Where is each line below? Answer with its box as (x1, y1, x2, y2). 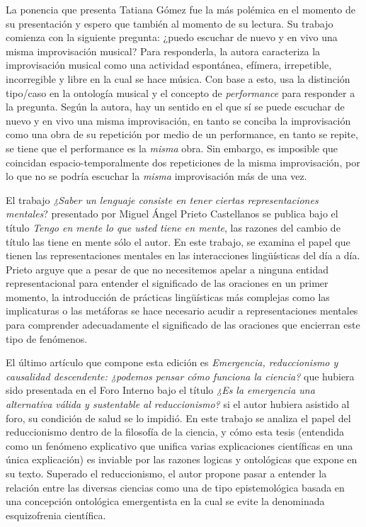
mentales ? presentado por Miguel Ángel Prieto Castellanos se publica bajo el (6, 206, 338, 221)
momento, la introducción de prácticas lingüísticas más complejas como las (6, 289, 330, 304)
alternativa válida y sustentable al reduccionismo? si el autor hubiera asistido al (6, 397, 350, 412)
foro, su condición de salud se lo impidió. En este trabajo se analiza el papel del (6, 410, 351, 425)
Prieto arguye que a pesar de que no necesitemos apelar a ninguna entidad (6, 261, 328, 276)
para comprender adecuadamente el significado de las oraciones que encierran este (6, 317, 360, 332)
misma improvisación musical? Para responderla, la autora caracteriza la (6, 43, 321, 58)
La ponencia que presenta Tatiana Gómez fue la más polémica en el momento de (6, 2, 355, 16)
